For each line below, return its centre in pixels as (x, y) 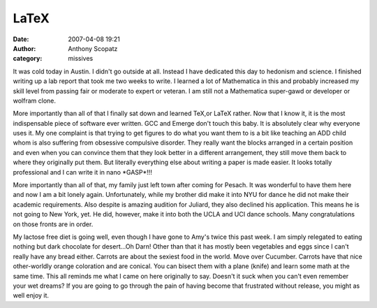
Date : (21, 39)
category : (28, 59)
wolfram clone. (34, 101)
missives (81, 59)
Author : (24, 48)
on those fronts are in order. (53, 224)
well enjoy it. (31, 295)
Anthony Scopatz (93, 48)
